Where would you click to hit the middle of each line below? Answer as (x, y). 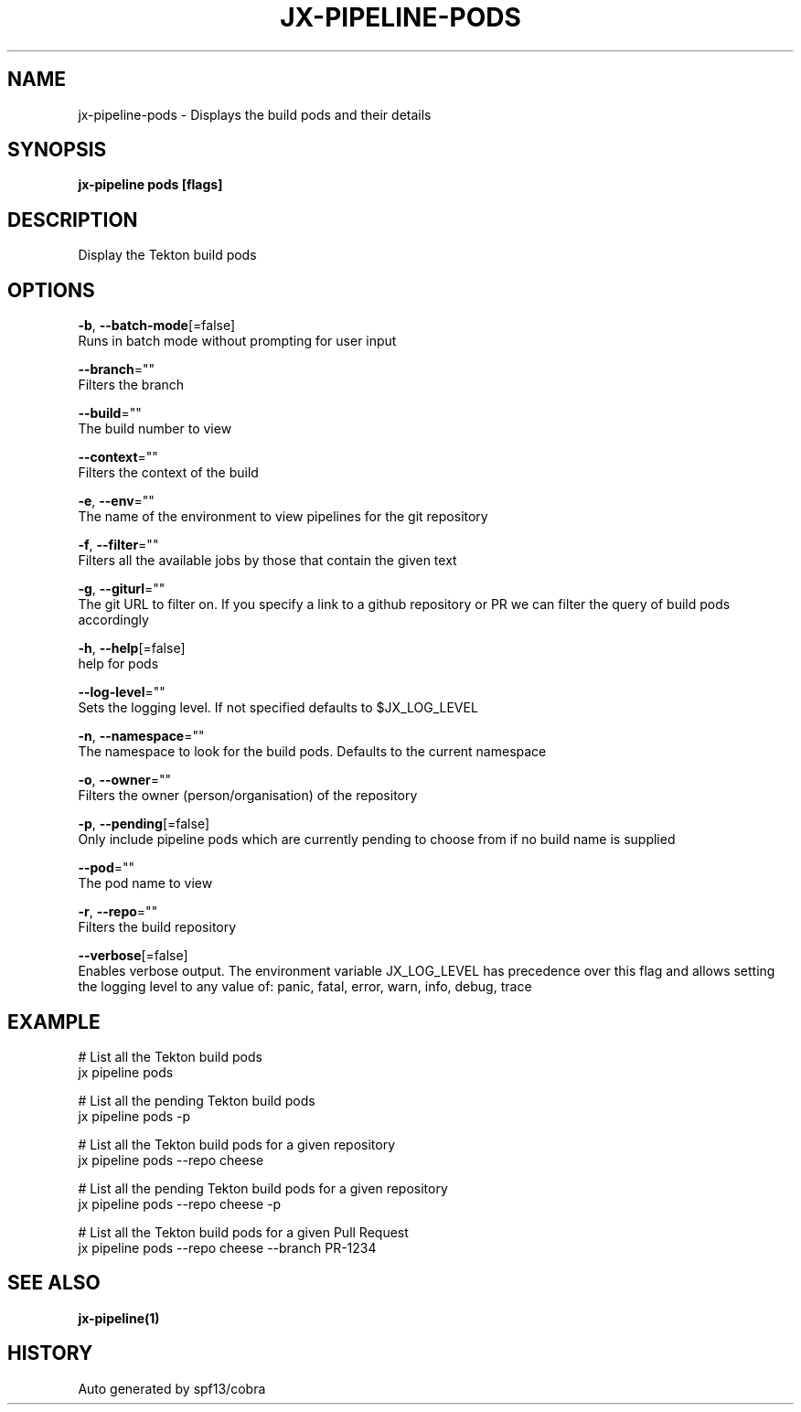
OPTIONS (51, 290)
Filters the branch (131, 385)
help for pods (118, 664)
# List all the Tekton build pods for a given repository (237, 1144)
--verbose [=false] (133, 956)
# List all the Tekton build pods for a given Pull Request (243, 1232)
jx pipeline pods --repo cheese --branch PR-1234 (227, 1247)
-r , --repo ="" (118, 912)
